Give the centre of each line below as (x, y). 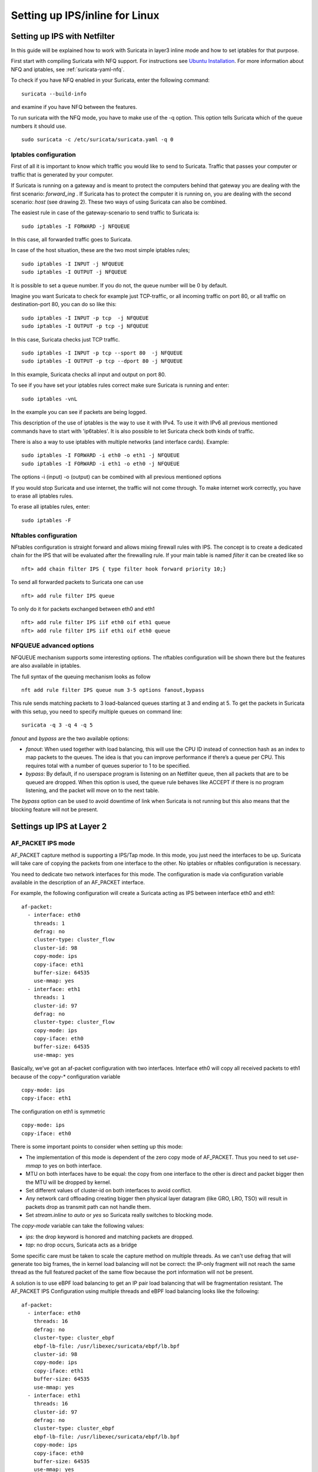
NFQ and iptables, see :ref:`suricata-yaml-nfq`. (68, 69)
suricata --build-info (54, 94)
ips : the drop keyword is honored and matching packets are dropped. (110, 1236)
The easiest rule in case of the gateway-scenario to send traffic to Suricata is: (105, 213)
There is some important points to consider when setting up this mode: (97, 1146)
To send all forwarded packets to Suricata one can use (77, 582)
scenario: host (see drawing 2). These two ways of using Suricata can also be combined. (119, 202)
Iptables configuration (44, 154)
